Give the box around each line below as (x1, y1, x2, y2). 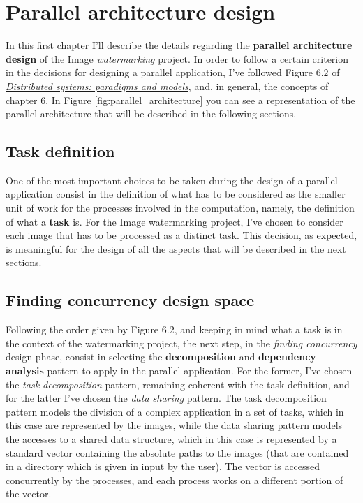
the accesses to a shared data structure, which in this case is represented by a (6, 432, 337, 446)
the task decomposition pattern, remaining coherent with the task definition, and (6, 377, 350, 391)
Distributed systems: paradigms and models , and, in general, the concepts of (6, 78, 329, 93)
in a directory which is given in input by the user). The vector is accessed (6, 459, 320, 474)
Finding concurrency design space (6, 289, 255, 311)
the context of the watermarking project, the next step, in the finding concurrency (6, 335, 357, 350)
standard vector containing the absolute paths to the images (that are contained (6, 445, 349, 460)
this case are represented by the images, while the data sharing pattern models (6, 418, 343, 432)
